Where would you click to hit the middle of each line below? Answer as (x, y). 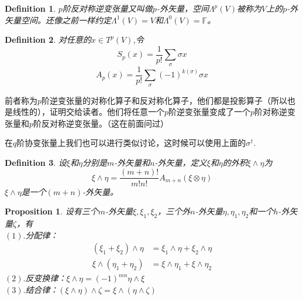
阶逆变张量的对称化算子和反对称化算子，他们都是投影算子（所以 (165, 100)
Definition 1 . (30, 8)
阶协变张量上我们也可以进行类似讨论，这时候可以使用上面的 (131, 143)
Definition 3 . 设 (36, 162)
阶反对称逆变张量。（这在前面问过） (101, 123)
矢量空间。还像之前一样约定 (58, 20)
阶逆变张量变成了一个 (210, 112)
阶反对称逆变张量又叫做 (107, 8)
